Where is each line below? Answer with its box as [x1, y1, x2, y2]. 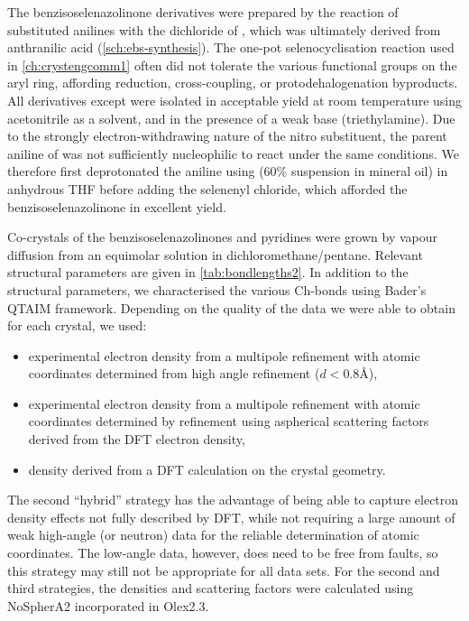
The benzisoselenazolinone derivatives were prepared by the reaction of [7, 3, 399, 21]
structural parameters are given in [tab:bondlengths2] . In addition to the [7, 263, 409, 282]
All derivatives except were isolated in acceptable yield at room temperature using [7, 90, 462, 109]
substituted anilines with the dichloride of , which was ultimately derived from [7, 20, 441, 39]
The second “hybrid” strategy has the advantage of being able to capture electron [7, 490, 459, 509]
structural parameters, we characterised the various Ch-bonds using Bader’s [7, 280, 427, 299]
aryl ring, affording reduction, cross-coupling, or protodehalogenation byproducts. [7, 73, 458, 92]
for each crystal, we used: [7, 316, 147, 335]
